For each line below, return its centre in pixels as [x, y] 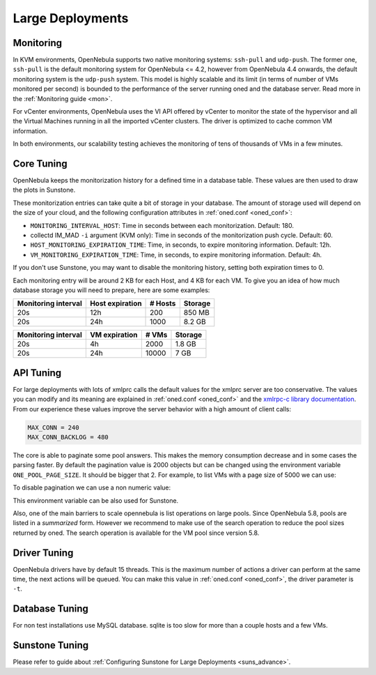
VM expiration [113, 335]
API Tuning [37, 373]
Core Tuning [40, 164]
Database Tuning [50, 609]
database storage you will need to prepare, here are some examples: [111, 290]
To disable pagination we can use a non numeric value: [92, 487]
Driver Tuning [43, 553]
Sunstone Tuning [51, 645]
